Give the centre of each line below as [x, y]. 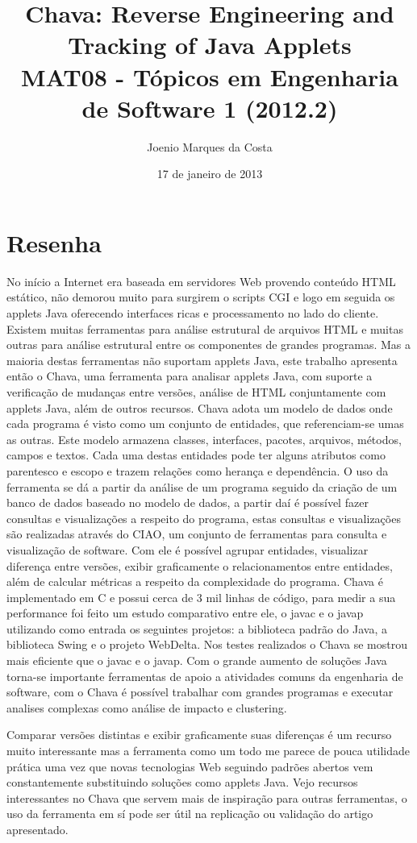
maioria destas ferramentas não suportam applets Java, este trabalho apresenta [202, 360]
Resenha [54, 242]
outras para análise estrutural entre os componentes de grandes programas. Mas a [209, 345]
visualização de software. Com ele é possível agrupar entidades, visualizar [188, 549]
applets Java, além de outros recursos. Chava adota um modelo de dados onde [200, 407]
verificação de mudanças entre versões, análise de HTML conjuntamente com [196, 391]
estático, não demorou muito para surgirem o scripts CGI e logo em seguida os [201, 297]
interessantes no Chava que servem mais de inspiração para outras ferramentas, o [207, 797]
